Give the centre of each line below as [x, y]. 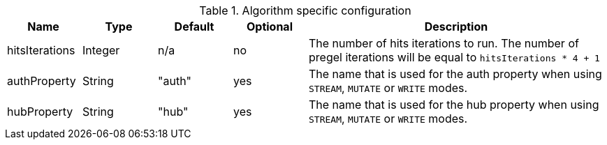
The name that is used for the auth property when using [455, 74]
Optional [269, 26]
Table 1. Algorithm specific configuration [305, 10]
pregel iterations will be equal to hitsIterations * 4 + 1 [454, 57]
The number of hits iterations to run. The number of [444, 43]
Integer [101, 50]
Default [194, 26]
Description [456, 26]
